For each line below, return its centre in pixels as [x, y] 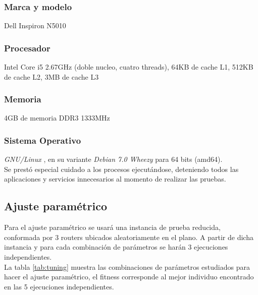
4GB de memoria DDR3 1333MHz [57, 118]
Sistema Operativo [43, 140]
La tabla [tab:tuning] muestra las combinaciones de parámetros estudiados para [127, 267]
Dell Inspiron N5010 [35, 25]
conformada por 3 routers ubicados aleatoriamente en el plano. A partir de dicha [129, 237]
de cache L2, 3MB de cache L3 [51, 76]
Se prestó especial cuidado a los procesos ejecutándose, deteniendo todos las [121, 169]
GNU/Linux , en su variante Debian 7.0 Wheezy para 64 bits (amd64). [113, 159]
